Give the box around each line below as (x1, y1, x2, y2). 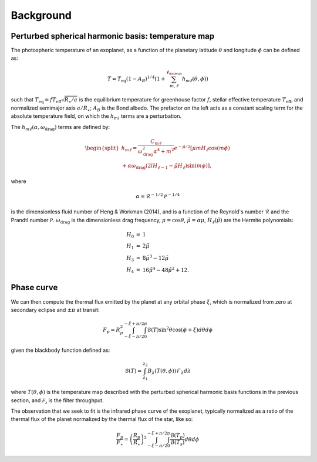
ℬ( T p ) (170, 432, 185, 440)
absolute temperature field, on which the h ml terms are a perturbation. (11, 113, 182, 121)
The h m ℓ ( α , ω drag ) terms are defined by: (11, 123, 110, 132)
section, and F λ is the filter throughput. (11, 396, 104, 405)
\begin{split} (85, 144, 120, 151)
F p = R (103, 327, 120, 334)
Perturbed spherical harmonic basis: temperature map (11, 31, 215, 41)
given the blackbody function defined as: (11, 346, 110, 354)
